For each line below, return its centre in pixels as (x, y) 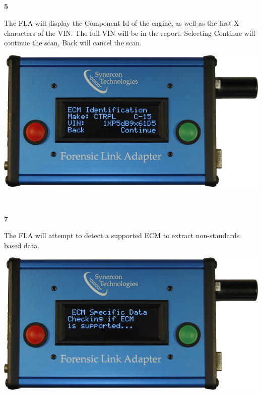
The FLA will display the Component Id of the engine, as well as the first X (122, 23)
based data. (22, 245)
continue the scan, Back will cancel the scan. (73, 43)
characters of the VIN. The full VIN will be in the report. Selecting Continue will (130, 33)
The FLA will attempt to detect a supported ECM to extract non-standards (122, 235)
